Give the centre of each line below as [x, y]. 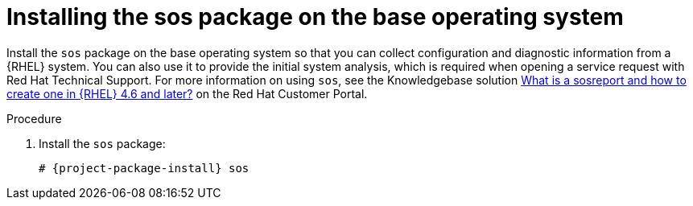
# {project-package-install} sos [144, 168]
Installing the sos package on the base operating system [315, 17]
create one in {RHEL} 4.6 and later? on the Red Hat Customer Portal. [187, 93]
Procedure [34, 118]
